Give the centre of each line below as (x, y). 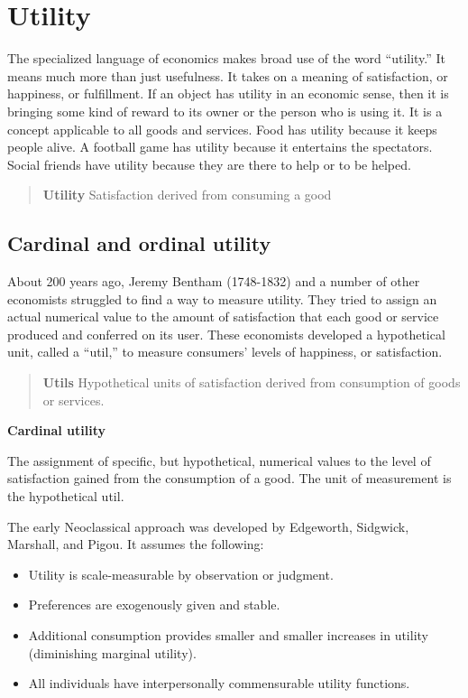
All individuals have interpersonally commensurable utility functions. (219, 683)
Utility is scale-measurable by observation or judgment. (181, 574)
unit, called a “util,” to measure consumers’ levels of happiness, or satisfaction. (225, 352)
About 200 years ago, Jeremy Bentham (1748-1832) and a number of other (214, 281)
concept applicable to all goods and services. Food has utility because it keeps (222, 129)
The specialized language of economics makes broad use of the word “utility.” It (227, 58)
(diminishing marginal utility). (112, 652)
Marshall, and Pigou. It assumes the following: (136, 544)
